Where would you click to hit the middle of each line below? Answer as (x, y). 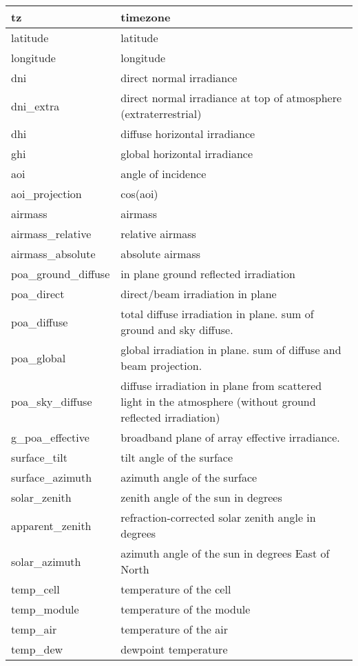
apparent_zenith (51, 525)
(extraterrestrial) (161, 114)
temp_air (34, 629)
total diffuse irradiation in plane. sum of (217, 314)
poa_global (39, 358)
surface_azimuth (52, 477)
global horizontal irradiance (187, 154)
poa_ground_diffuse (61, 274)
